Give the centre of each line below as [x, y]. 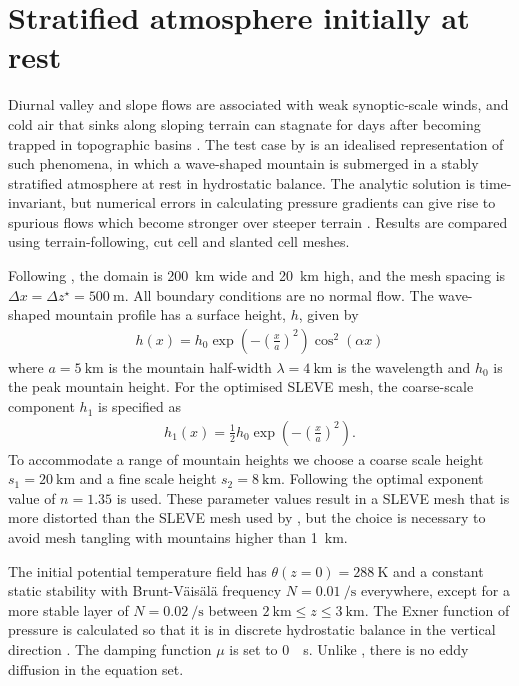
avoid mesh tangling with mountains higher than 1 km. [178, 537]
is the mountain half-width [190, 366]
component [41, 406]
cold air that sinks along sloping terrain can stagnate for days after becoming [244, 123]
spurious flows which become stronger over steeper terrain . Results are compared [258, 221]
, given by [328, 314]
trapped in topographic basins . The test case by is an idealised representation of [256, 143]
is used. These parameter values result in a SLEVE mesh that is [313, 497]
